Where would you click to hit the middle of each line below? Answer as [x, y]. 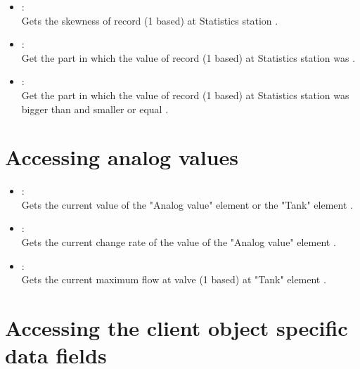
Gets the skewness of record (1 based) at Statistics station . [150, 20]
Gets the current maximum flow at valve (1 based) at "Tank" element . [174, 279]
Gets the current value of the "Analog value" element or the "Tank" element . [187, 204]
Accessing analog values [122, 157]
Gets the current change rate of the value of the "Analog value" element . [179, 242]
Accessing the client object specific [176, 328]
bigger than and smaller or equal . [95, 109]
